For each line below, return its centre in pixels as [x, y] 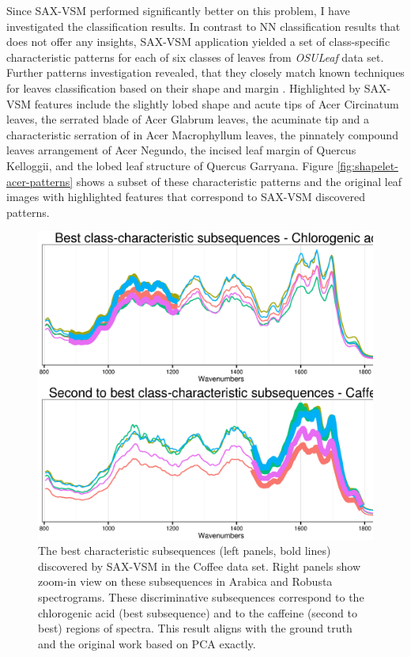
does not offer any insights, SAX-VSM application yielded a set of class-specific [198, 42]
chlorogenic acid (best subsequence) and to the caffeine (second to [198, 612]
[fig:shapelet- [368, 165]
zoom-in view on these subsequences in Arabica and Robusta [185, 581]
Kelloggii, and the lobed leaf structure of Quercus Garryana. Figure [170, 165]
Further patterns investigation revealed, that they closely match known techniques [205, 72]
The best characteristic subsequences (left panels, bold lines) [185, 551]
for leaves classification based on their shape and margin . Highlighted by [184, 87]
